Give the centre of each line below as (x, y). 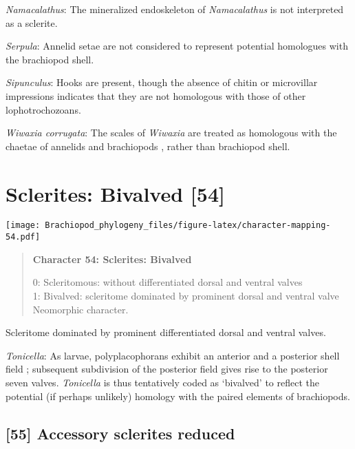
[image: (23, 226)
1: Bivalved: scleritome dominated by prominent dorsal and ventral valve (186, 295)
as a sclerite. (32, 22)
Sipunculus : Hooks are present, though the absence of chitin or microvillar (162, 82)
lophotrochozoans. (43, 109)
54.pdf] (23, 237)
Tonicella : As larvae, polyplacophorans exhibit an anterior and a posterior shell (173, 355)
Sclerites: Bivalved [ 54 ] (115, 193)
